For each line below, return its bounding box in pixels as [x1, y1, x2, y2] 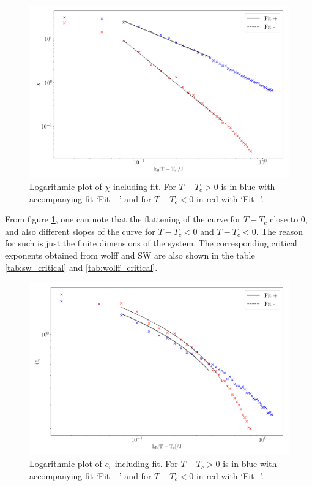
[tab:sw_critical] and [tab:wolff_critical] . [5, 260, 158, 273]
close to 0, [270, 213, 308, 226]
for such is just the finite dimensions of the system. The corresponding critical [5, 237, 297, 249]
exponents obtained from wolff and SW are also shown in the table [5, 248, 255, 261]
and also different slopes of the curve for [5, 224, 155, 237]
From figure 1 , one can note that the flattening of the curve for [5, 213, 241, 226]
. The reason [256, 224, 303, 237]
